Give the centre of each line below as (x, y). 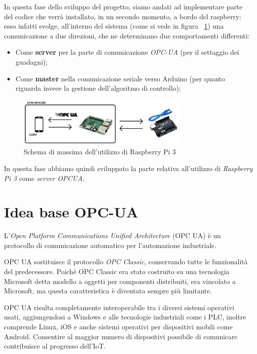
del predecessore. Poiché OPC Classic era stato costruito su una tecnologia (117, 271)
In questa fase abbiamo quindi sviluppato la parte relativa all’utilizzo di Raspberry (128, 168)
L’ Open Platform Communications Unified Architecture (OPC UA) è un (112, 235)
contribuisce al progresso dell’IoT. (55, 346)
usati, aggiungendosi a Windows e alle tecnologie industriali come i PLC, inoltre (125, 317)
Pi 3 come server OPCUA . (44, 178)
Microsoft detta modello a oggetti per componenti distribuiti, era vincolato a (120, 281)
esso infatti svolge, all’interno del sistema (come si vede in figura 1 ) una (114, 26)
